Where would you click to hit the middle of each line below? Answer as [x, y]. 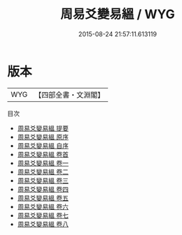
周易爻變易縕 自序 [43, 145]
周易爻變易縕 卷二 [43, 172]
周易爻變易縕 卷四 [43, 189]
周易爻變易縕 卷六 [43, 206]
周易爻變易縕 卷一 [43, 163]
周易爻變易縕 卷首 [43, 154]
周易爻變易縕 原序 [43, 137]
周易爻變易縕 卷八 [43, 224]
